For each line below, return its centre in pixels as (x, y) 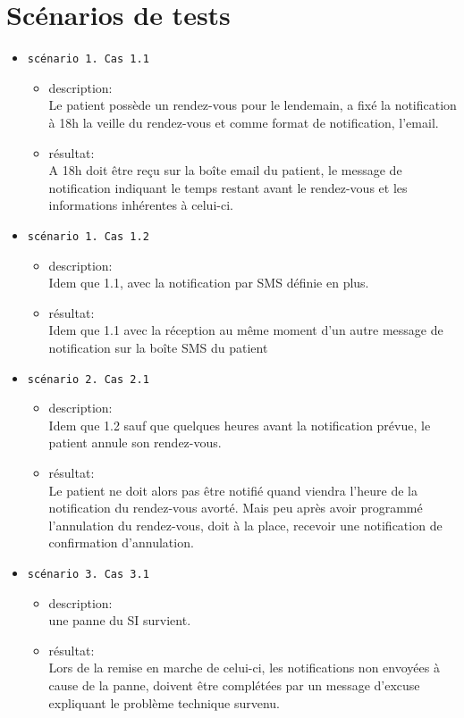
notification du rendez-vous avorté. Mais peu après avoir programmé (236, 508)
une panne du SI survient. (120, 620)
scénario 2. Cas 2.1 (88, 379)
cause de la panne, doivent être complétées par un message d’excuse (234, 685)
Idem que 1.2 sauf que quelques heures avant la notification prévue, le (240, 425)
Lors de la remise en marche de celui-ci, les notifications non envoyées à (244, 668)
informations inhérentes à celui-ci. (141, 205)
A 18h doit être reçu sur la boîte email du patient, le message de (225, 170)
